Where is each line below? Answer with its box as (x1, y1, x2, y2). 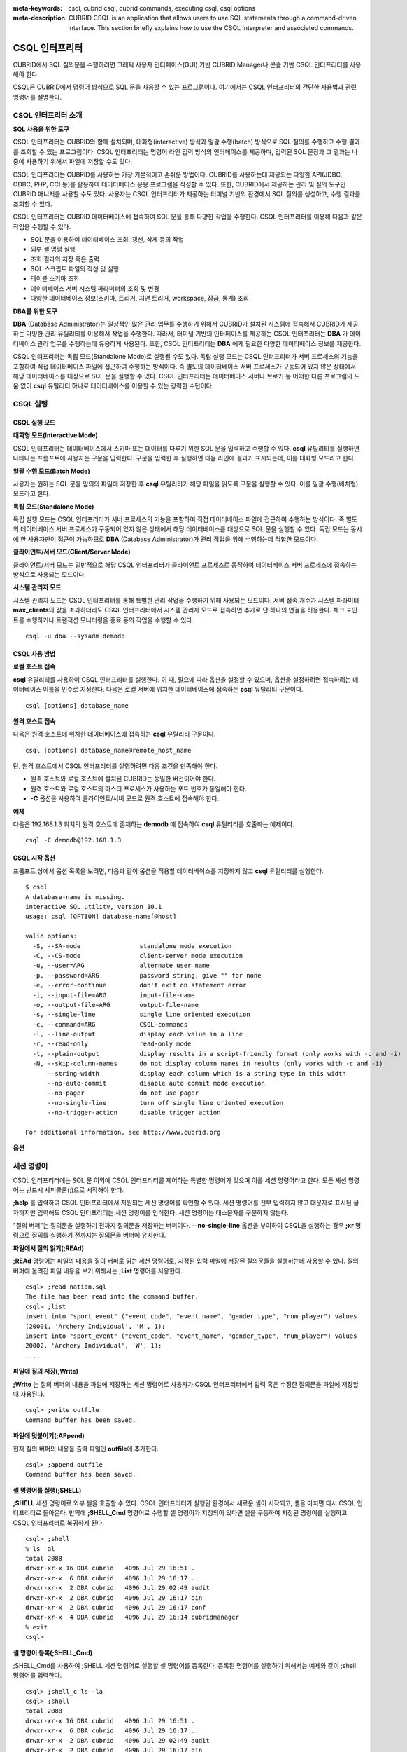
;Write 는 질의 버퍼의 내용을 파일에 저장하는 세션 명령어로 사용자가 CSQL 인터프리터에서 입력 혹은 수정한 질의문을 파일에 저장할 (13, 1380, 359, 1388)
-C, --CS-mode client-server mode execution (32, 952, 243, 959)
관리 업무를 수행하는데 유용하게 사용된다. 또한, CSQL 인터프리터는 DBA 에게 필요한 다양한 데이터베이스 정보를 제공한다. (37, 339, 362, 348)
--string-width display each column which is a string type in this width (47, 1069, 346, 1077)
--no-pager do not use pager (47, 1089, 199, 1097)
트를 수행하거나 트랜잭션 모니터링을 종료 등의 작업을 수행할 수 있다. (13, 615, 194, 624)
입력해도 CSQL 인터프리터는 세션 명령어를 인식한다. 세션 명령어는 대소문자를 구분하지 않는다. (37, 1208, 290, 1217)
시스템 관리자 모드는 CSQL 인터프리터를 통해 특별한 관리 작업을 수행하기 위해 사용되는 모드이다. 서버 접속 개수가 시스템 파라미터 (13, 596, 359, 604)
